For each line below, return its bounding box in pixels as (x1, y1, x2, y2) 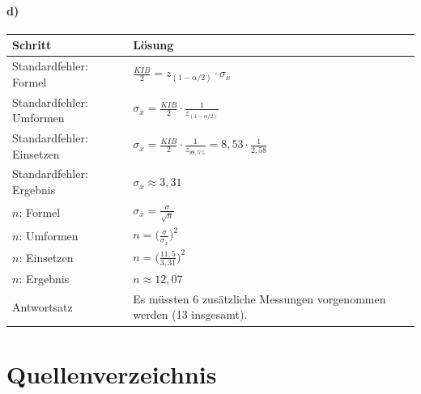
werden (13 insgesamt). (133, 306, 248, 323)
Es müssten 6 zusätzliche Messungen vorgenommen (133, 290, 386, 307)
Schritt (12, 36, 52, 53)
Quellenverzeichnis (6, 357, 217, 390)
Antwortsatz (12, 298, 73, 315)
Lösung (133, 36, 174, 53)
